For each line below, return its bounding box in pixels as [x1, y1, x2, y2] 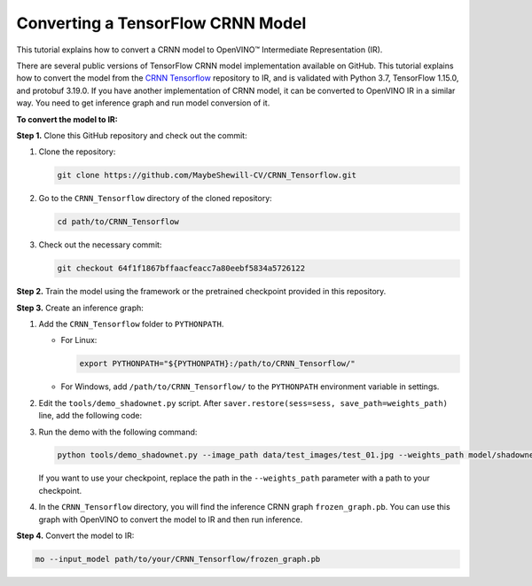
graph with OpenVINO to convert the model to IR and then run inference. [38, 514, 303, 525]
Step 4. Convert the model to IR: [16, 530, 135, 541]
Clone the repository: [38, 146, 116, 157]
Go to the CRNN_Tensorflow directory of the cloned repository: [38, 193, 272, 204]
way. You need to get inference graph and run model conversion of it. [16, 98, 270, 108]
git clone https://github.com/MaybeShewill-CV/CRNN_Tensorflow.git [57, 170, 357, 181]
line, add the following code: [38, 410, 142, 421]
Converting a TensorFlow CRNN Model [16, 13, 307, 33]
